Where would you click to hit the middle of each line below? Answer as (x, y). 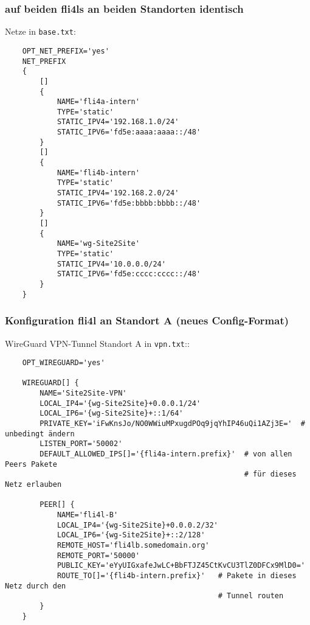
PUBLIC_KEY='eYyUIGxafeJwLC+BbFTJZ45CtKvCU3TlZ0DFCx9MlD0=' (181, 566)
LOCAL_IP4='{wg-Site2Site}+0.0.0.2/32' (137, 525)
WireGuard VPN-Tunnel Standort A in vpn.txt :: (97, 343)
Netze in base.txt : (40, 31)
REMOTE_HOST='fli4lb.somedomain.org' (133, 545)
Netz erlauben (33, 485)
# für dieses (270, 474)
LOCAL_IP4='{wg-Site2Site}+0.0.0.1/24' (120, 403)
